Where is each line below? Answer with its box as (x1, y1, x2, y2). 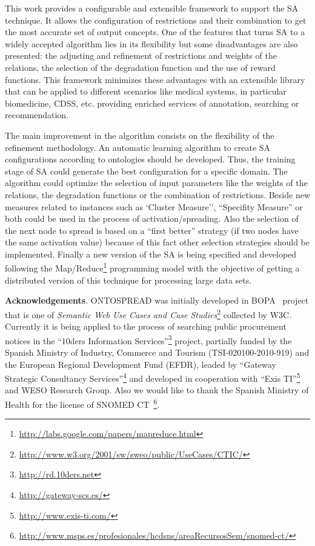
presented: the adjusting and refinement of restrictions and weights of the (5, 49, 277, 62)
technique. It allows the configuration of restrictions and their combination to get (5, 13, 307, 26)
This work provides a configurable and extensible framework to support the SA (5, 2, 299, 14)
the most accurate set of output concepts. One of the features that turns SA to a (5, 25, 305, 38)
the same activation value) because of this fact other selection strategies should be (5, 236, 310, 248)
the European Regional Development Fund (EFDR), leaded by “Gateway (5, 358, 276, 370)
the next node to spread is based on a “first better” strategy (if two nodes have (5, 224, 299, 236)
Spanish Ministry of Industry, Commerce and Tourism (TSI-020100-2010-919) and (5, 346, 310, 358)
